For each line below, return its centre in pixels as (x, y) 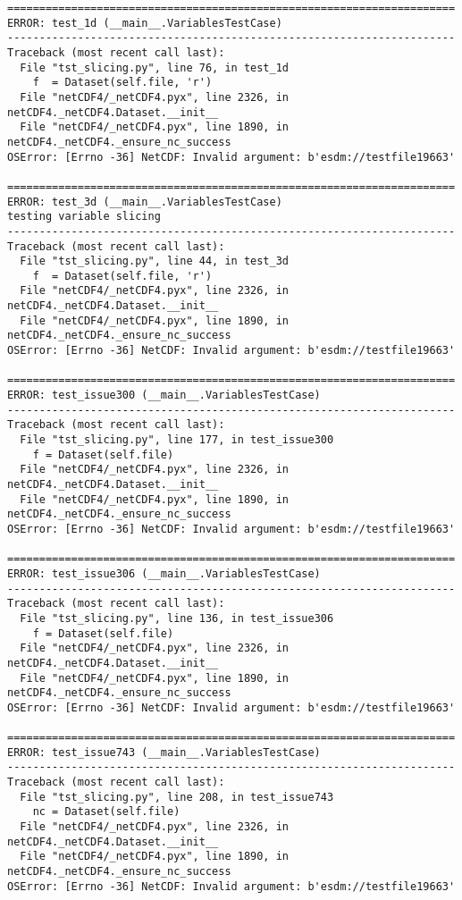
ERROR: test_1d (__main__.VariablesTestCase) (145, 23)
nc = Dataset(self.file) (106, 812)
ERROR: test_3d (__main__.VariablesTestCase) (145, 202)
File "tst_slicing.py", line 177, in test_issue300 (177, 440)
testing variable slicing (84, 217)
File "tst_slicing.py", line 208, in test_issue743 (177, 797)
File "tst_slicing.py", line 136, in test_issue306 (177, 618)
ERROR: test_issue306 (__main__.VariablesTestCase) (164, 573)
